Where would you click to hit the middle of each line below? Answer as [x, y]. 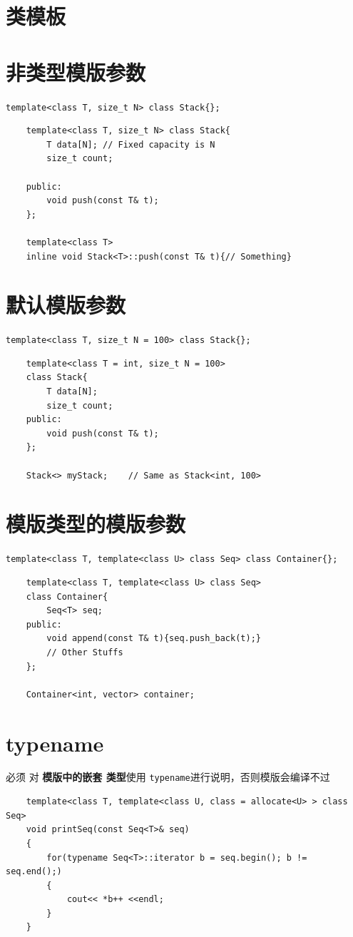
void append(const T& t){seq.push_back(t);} [154, 639]
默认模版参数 [66, 305]
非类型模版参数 [76, 72]
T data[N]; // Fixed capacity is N [131, 144]
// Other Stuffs [85, 652]
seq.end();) [34, 872]
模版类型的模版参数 [96, 524]
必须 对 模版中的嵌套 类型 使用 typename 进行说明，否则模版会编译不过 [168, 777]
